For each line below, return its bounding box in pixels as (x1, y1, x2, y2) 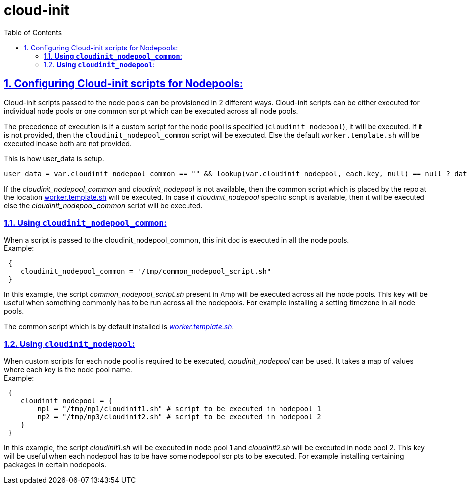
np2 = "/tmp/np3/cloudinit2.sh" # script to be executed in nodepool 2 (37, 413, 321, 421)
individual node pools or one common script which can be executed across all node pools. (4, 106, 298, 115)
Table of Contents (4, 28, 62, 37)
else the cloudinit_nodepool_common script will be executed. (4, 201, 203, 210)
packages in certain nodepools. (4, 460, 107, 469)
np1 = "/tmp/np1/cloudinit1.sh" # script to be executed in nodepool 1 (37, 405, 321, 413)
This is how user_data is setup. (4, 154, 104, 163)
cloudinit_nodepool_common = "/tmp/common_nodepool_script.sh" (20, 267, 271, 276)
